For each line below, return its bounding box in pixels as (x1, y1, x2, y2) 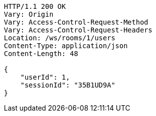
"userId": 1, (20, 73, 70, 81)
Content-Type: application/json (4, 42, 128, 50)
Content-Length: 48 (4, 50, 78, 58)
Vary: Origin (4, 10, 54, 18)
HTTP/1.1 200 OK (4, 2, 66, 10)
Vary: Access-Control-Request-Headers (4, 26, 153, 34)
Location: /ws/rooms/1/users (4, 34, 115, 42)
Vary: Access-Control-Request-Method (4, 18, 149, 26)
